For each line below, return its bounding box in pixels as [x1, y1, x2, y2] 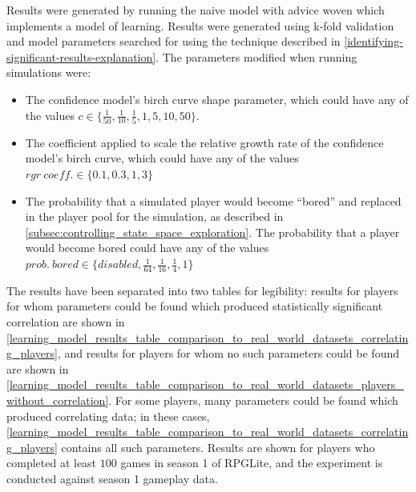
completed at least [6, 454, 97, 471]
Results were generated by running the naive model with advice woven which [6, 2, 385, 18]
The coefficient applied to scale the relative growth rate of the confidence [25, 134, 384, 150]
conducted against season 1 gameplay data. [6, 470, 218, 486]
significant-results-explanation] [6, 48, 156, 65]
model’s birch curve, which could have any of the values [25, 150, 299, 166]
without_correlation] [6, 392, 109, 409]
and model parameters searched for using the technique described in [6, 33, 341, 50]
